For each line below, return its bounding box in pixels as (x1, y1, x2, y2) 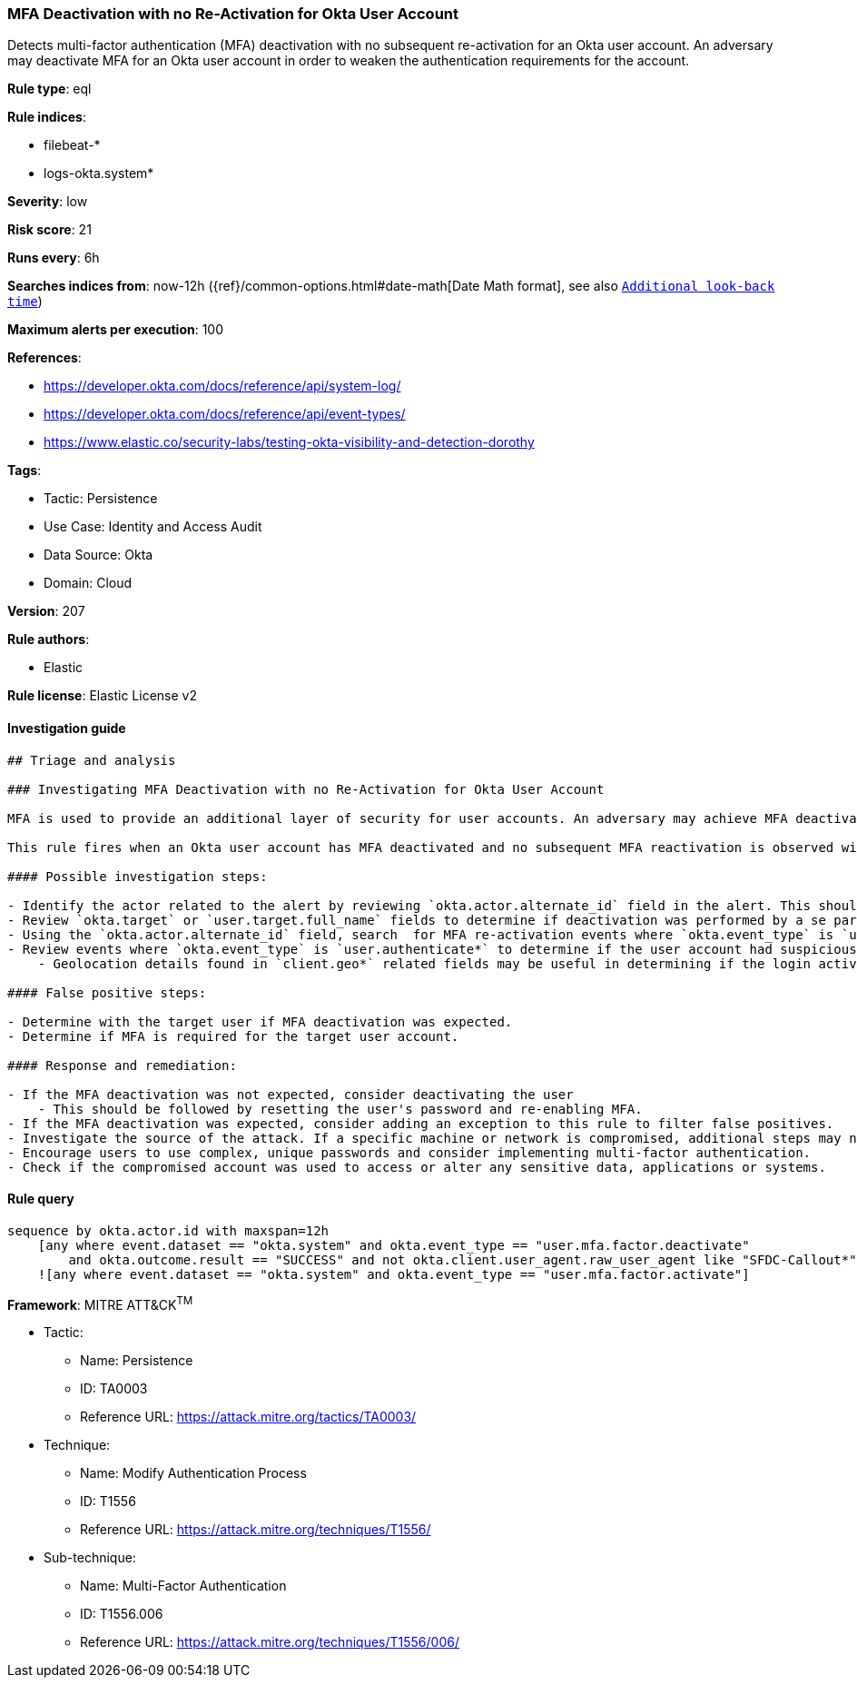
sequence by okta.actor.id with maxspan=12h (7, 1223, 330, 1238)
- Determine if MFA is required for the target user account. (7, 1028, 459, 1044)
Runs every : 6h (7, 250, 100, 266)
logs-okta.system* (44, 165, 154, 182)
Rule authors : (7, 631, 90, 648)
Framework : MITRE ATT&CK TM (7, 1293, 193, 1313)
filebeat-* (44, 137, 101, 154)
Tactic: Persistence (44, 491, 158, 507)
